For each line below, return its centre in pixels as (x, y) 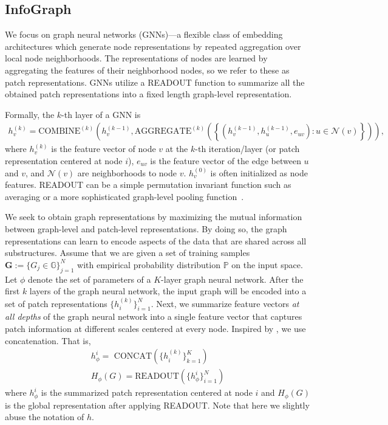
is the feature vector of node (104, 149)
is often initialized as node (259, 172)
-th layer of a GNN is (101, 114)
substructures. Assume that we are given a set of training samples (128, 253)
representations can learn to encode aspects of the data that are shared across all (156, 240)
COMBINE (60, 132)
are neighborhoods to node (127, 172)
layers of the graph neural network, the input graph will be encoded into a (168, 291)
